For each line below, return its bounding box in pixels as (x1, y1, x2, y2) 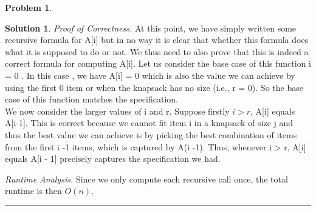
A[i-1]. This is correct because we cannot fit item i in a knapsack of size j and (5, 116, 294, 129)
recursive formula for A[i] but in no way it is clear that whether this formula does (5, 33, 309, 46)
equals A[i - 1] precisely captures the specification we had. (5, 152, 221, 165)
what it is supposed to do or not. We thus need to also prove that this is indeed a (5, 45, 309, 58)
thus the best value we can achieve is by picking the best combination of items (5, 128, 297, 141)
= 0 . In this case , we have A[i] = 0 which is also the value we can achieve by (5, 69, 295, 81)
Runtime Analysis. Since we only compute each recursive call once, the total (5, 172, 288, 185)
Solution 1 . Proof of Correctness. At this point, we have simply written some (5, 21, 297, 34)
